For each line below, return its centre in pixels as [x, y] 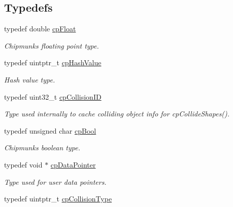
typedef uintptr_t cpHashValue [53, 63]
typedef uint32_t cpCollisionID [53, 96]
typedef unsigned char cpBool [50, 130]
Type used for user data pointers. [55, 181]
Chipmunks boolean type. [42, 148]
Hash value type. [30, 79]
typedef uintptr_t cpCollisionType [58, 199]
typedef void [23, 164]
